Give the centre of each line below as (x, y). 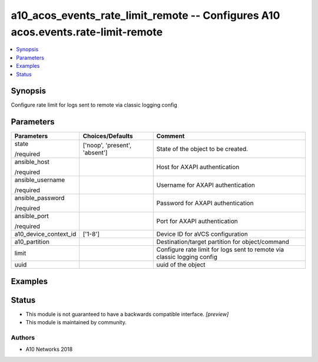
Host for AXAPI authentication (198, 167)
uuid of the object (181, 265)
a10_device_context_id (45, 234)
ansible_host (32, 162)
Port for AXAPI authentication (197, 221)
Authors (23, 338)
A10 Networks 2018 (49, 349)
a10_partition (32, 242)
